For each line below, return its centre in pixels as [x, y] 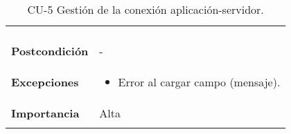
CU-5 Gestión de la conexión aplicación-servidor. [145, 9]
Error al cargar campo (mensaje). [199, 82]
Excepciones [45, 82]
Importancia [45, 113]
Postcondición [50, 51]
